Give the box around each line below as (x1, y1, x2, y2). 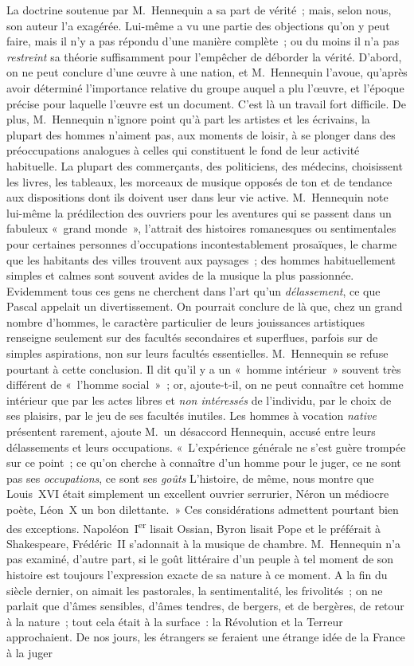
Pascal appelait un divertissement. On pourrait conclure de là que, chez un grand (6, 298, 403, 315)
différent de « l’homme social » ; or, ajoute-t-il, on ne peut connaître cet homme (6, 376, 404, 393)
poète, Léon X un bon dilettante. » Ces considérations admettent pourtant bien (6, 501, 399, 517)
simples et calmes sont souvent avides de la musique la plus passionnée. (6, 267, 354, 284)
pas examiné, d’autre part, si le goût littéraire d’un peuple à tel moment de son (6, 550, 394, 567)
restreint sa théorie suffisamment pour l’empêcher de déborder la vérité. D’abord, (6, 48, 402, 65)
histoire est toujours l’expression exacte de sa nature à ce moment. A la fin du (6, 566, 388, 583)
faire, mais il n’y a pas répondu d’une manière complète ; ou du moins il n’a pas (6, 33, 400, 49)
